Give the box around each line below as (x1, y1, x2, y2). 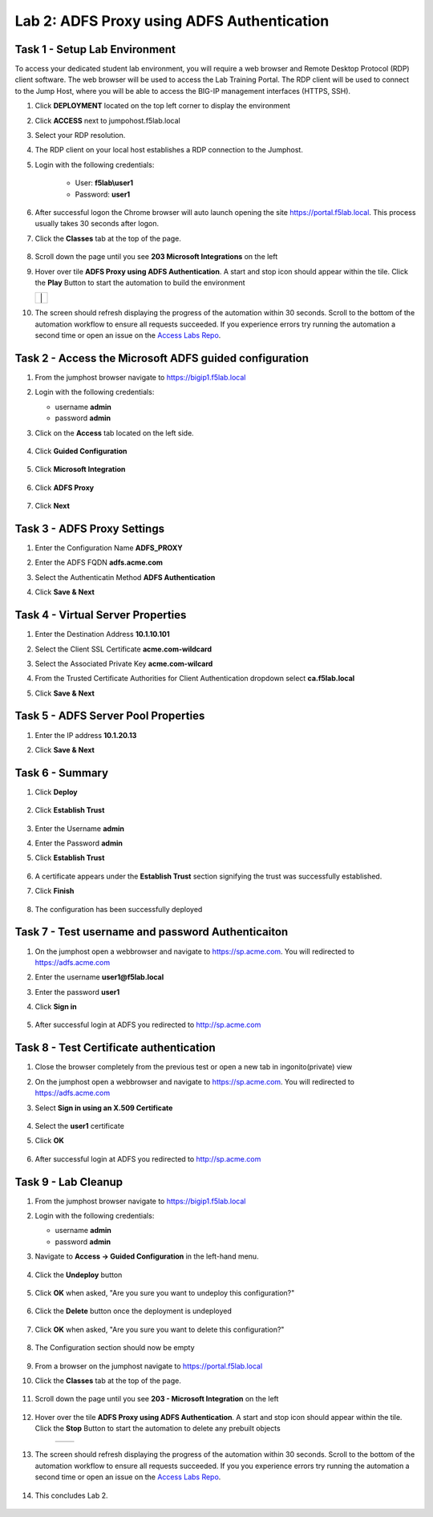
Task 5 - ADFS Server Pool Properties (14, 709, 205, 723)
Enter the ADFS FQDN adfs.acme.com (34, 558, 164, 567)
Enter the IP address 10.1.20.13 (34, 730, 137, 740)
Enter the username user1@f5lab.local (34, 972, 164, 982)
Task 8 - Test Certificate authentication (14, 1041, 216, 1055)
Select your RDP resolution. (34, 131, 126, 140)
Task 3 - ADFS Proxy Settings (14, 521, 164, 535)
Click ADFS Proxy (34, 482, 95, 493)
